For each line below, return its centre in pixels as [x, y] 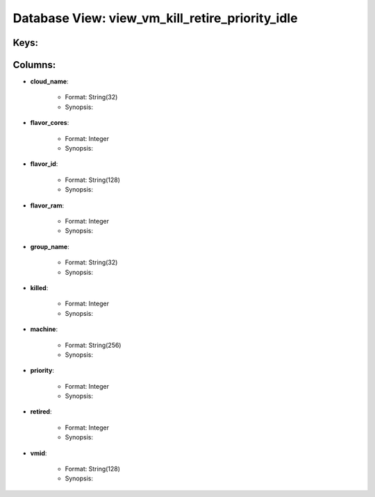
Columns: [34, 65]
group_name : [50, 246]
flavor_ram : [47, 205]
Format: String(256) [93, 345]
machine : [44, 329]
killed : [39, 287]
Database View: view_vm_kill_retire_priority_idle [155, 18]
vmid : [39, 453]
